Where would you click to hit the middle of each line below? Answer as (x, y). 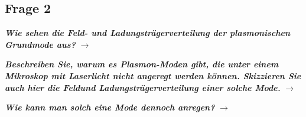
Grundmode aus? (40, 44)
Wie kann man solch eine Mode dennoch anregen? (110, 107)
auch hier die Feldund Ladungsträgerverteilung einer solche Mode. (143, 87)
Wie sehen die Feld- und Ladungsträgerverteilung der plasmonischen (148, 33)
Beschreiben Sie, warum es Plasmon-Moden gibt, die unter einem (142, 64)
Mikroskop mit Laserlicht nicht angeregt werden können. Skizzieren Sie (153, 75)
